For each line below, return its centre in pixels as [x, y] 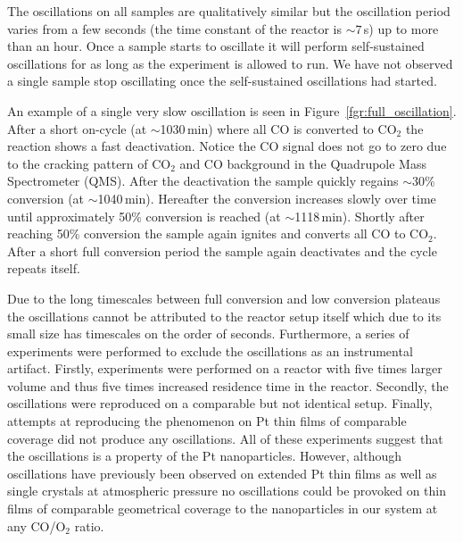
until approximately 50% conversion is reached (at [144, 216]
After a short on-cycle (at [77, 128]
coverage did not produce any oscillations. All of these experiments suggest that [225, 438]
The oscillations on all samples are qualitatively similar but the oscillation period [229, 11]
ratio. [89, 525]
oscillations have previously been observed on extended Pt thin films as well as [222, 473]
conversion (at [46, 198]
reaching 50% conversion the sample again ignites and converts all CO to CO [218, 233]
